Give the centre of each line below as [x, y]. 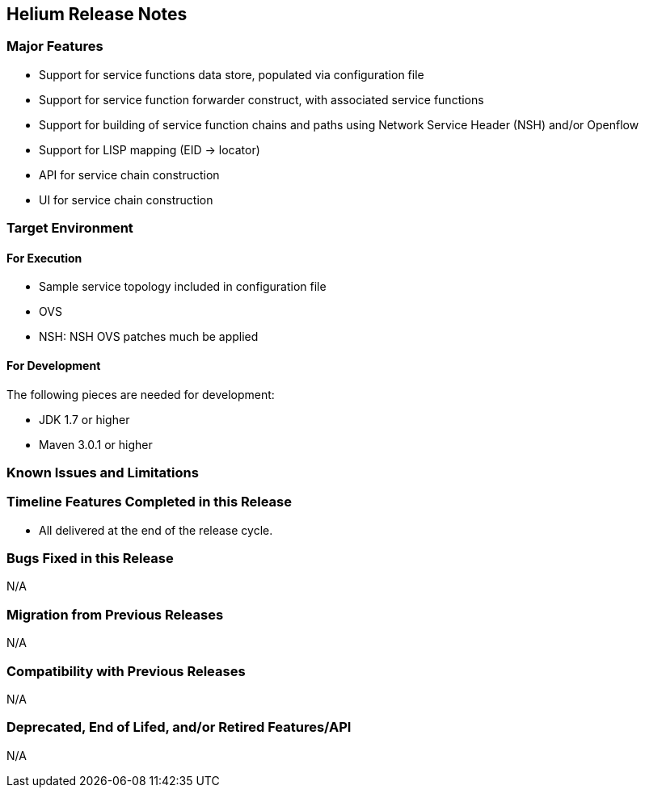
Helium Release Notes [97, 14]
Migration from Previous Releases [115, 614]
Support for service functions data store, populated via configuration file [232, 74]
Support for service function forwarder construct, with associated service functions [261, 99]
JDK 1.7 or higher [84, 419]
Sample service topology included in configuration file [183, 287]
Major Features [55, 46]
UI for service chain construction [126, 200]
